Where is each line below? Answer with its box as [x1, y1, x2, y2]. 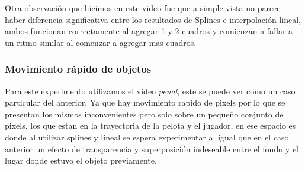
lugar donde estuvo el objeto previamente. [5, 154, 157, 166]
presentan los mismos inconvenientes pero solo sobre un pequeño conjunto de [5, 107, 284, 120]
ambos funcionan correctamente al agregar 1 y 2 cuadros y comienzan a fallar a [5, 25, 293, 37]
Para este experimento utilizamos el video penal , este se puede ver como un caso [5, 84, 296, 97]
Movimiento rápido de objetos [5, 61, 152, 76]
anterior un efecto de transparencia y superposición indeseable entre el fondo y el [5, 142, 298, 155]
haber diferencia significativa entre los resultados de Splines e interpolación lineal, [5, 13, 301, 25]
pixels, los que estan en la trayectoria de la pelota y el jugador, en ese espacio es [5, 119, 296, 132]
